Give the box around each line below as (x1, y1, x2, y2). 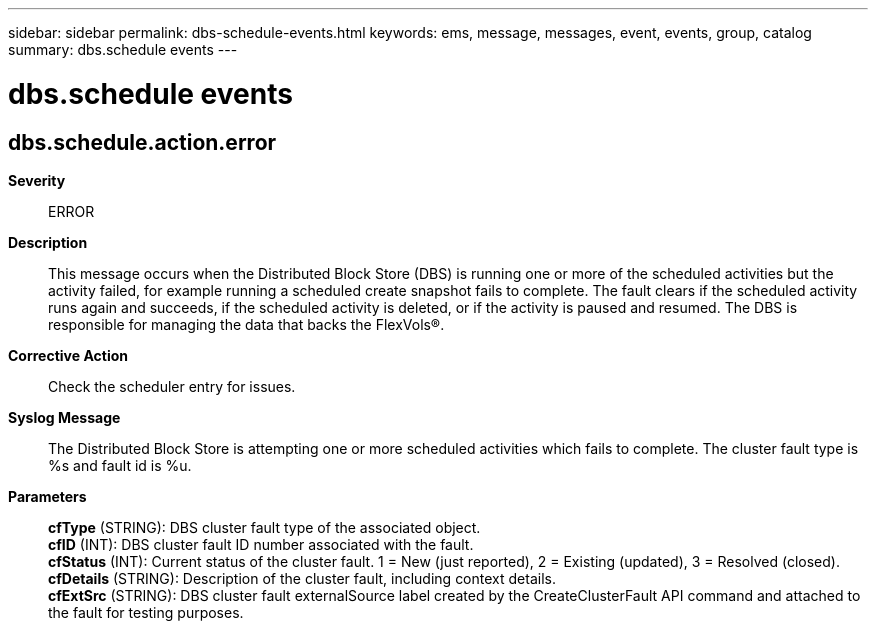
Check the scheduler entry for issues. (48, 377, 296, 395)
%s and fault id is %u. (48, 456, 192, 474)
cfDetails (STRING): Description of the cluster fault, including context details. (48, 569, 556, 587)
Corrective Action (8, 346, 128, 364)
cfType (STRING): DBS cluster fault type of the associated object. (48, 518, 481, 536)
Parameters (8, 487, 87, 505)
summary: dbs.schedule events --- (8, 41, 238, 58)
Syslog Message (8, 408, 121, 426)
